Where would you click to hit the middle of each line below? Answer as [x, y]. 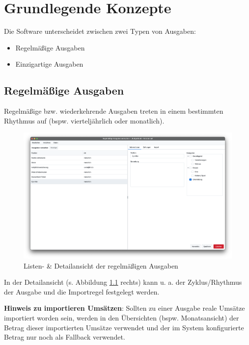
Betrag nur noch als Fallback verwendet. [65, 337]
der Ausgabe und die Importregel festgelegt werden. [82, 291]
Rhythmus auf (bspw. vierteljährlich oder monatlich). [84, 120]
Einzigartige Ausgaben [49, 64]
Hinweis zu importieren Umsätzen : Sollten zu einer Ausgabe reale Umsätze [124, 308]
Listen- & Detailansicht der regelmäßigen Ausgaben [101, 265]
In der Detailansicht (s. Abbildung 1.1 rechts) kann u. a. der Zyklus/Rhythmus [123, 282]
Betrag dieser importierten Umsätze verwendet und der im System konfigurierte [124, 327]
